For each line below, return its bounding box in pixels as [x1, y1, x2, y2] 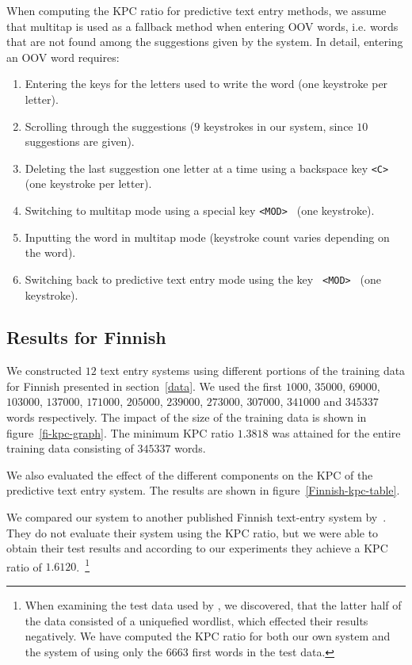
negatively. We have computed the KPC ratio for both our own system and [25, 628, 391, 644]
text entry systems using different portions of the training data [100, 362, 406, 379]
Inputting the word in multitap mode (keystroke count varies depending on [25, 228, 390, 245]
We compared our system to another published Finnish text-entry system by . [6, 509, 387, 526]
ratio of [6, 558, 42, 575]
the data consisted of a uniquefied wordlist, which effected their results [25, 612, 368, 629]
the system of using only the [25, 643, 163, 659]
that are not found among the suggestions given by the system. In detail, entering [6, 33, 403, 50]
